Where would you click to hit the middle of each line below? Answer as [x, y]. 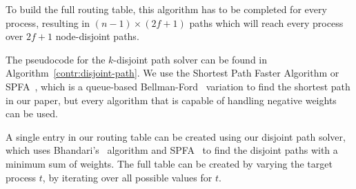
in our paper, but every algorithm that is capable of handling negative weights [171, 100]
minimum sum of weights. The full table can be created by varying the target [169, 163]
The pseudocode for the [56, 59]
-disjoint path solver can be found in [190, 59]
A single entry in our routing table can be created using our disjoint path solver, [176, 136]
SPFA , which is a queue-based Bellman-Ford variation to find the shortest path [178, 86]
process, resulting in [48, 22]
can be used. [32, 113]
